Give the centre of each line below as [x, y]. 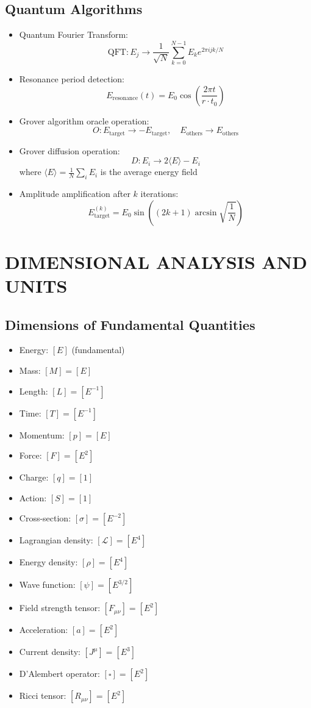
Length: [34, 391]
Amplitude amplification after [75, 193]
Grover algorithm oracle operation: [84, 120]
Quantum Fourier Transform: [73, 34]
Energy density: [48, 562]
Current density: [50, 652]
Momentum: [42, 434]
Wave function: [47, 585]
